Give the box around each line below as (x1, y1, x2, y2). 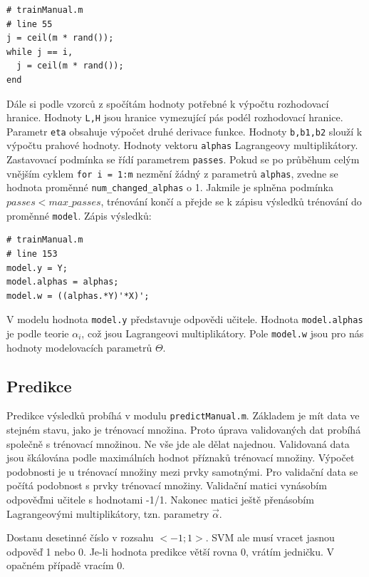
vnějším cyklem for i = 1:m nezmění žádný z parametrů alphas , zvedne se (6, 165, 338, 180)
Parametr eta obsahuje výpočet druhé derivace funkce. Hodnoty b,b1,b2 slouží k (6, 123, 363, 138)
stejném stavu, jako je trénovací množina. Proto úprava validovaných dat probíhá (6, 422, 361, 437)
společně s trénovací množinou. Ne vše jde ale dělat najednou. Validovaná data (6, 436, 350, 451)
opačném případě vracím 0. (6, 558, 125, 573)
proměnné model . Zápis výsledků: (6, 208, 152, 223)
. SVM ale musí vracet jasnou (205, 530, 335, 545)
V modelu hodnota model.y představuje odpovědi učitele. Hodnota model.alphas (6, 312, 363, 327)
